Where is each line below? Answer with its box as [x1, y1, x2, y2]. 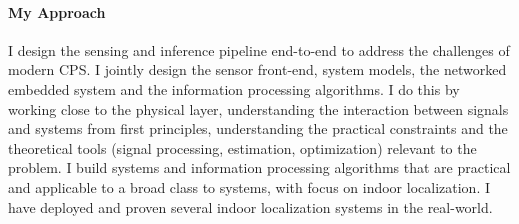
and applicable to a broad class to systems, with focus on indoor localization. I [8, 176, 490, 197]
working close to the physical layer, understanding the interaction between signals [8, 98, 509, 119]
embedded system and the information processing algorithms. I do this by [8, 78, 460, 99]
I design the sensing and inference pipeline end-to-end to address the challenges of [8, 39, 510, 60]
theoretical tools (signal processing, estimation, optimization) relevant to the [8, 137, 477, 158]
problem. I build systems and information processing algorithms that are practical [8, 157, 511, 178]
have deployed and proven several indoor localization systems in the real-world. [8, 196, 493, 217]
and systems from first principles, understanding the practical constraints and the [8, 118, 508, 139]
